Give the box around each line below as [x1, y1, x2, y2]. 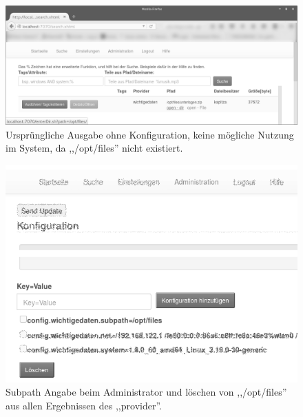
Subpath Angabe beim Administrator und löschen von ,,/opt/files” [6, 385, 287, 399]
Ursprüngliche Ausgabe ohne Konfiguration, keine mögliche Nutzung [6, 127, 294, 141]
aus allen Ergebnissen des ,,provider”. [6, 398, 162, 413]
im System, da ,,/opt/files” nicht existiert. [6, 141, 183, 155]
